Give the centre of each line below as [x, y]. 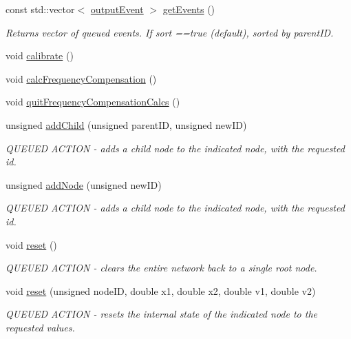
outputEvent [117, 9]
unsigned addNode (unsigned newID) [84, 184]
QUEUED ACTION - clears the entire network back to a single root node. [161, 268]
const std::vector [40, 9]
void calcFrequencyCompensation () [81, 78]
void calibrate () [40, 55]
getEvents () [189, 9]
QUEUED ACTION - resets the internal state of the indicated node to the [161, 314]
